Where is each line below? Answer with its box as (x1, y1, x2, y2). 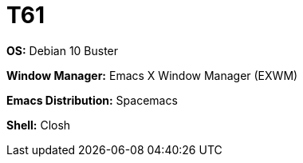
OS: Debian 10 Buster (6, 43, 119, 58)
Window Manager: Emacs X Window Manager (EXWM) (6, 68, 298, 82)
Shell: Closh (6, 117, 71, 132)
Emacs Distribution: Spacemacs (6, 93, 178, 107)
